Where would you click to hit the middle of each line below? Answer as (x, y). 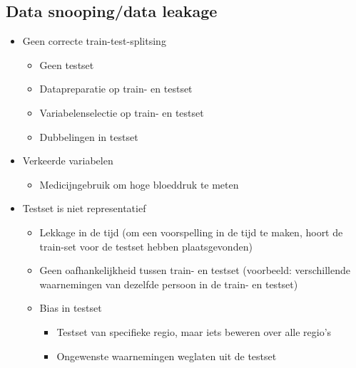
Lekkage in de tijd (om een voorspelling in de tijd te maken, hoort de (191, 232)
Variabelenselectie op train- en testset (122, 112)
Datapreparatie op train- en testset (116, 89)
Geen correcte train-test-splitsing (94, 41)
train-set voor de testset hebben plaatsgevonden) (146, 246)
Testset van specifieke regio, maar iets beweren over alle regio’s (194, 331)
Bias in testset (71, 308)
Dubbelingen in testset (89, 136)
